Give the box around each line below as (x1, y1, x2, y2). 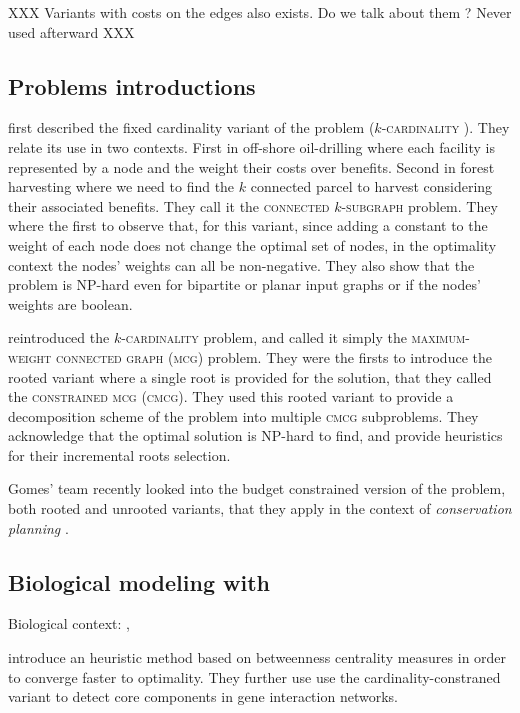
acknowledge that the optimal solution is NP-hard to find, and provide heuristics (8, 425, 503, 446)
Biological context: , (8, 613, 130, 634)
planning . (8, 517, 69, 538)
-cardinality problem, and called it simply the (121, 327, 407, 348)
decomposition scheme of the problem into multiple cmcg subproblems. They (8, 405, 479, 426)
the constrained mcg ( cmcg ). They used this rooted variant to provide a (8, 386, 454, 407)
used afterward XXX (8, 21, 135, 42)
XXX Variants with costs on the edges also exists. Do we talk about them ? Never (8, 2, 512, 22)
